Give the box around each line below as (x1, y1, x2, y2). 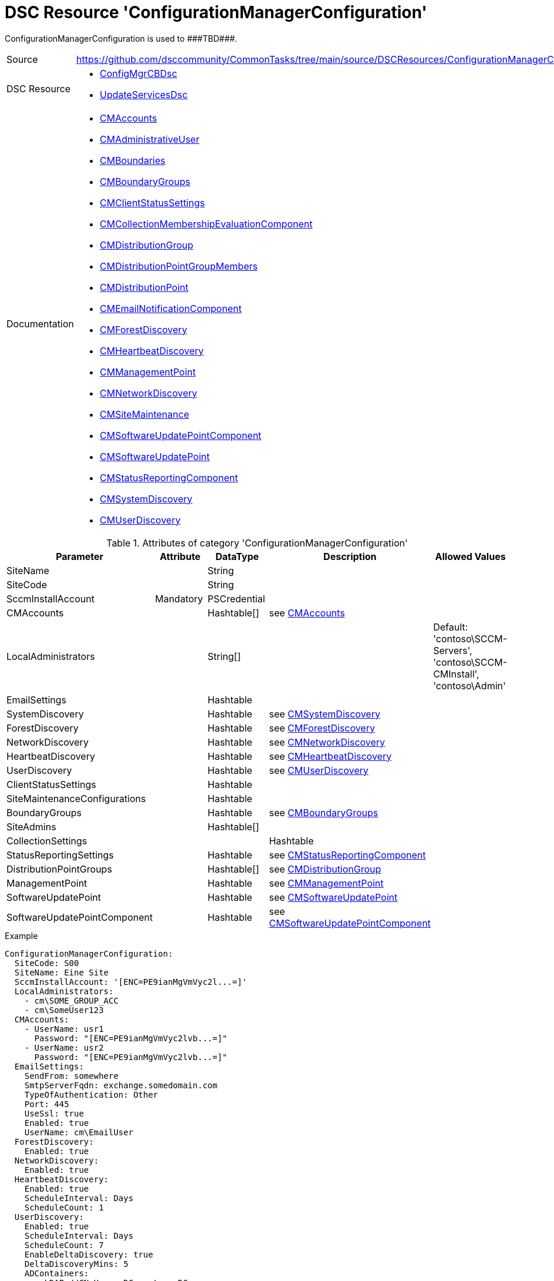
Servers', (433, 644, 472, 656)
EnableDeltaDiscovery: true (24, 1249, 153, 1259)
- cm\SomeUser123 (24, 1005, 104, 1015)
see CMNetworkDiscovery (269, 736, 386, 748)
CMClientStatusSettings (100, 196, 205, 209)
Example (5, 930, 38, 941)
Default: (433, 621, 468, 633)
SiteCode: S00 (14, 958, 79, 968)
